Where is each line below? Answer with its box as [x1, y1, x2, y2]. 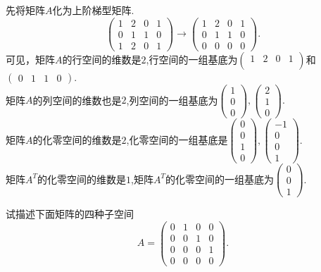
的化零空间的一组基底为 [165, 171, 274, 186]
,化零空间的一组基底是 [126, 132, 228, 147]
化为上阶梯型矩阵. [52, 3, 134, 17]
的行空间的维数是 [62, 51, 141, 66]
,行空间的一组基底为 [146, 51, 238, 66]
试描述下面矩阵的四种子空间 [6, 206, 134, 221]
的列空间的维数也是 [32, 92, 122, 107]
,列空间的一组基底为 [126, 92, 218, 107]
